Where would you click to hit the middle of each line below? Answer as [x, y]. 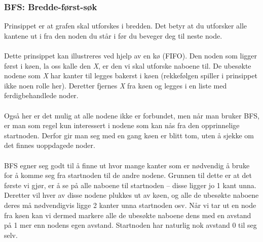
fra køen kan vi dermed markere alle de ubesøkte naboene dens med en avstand [128, 215]
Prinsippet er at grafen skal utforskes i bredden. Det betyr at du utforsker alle [126, 26]
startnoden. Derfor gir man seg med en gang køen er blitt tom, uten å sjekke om [129, 135]
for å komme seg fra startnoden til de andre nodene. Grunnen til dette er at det [128, 175]
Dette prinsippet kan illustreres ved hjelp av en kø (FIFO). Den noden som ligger [131, 55]
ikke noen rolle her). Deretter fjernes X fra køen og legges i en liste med [116, 85]
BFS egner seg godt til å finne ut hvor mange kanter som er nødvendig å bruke [127, 165]
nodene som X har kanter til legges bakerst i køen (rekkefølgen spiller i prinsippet [131, 75]
